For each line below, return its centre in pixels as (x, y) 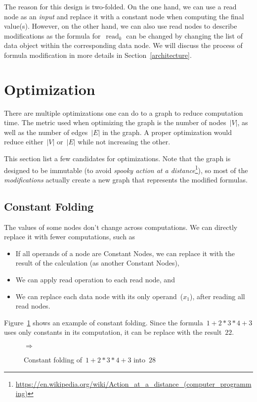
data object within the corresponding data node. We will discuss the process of (123, 45)
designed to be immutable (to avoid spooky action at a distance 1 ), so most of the (126, 169)
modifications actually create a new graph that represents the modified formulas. (126, 179)
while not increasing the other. (124, 142)
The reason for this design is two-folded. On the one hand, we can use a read (120, 6)
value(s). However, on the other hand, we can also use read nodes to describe (121, 26)
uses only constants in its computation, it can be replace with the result (113, 332)
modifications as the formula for (52, 35)
